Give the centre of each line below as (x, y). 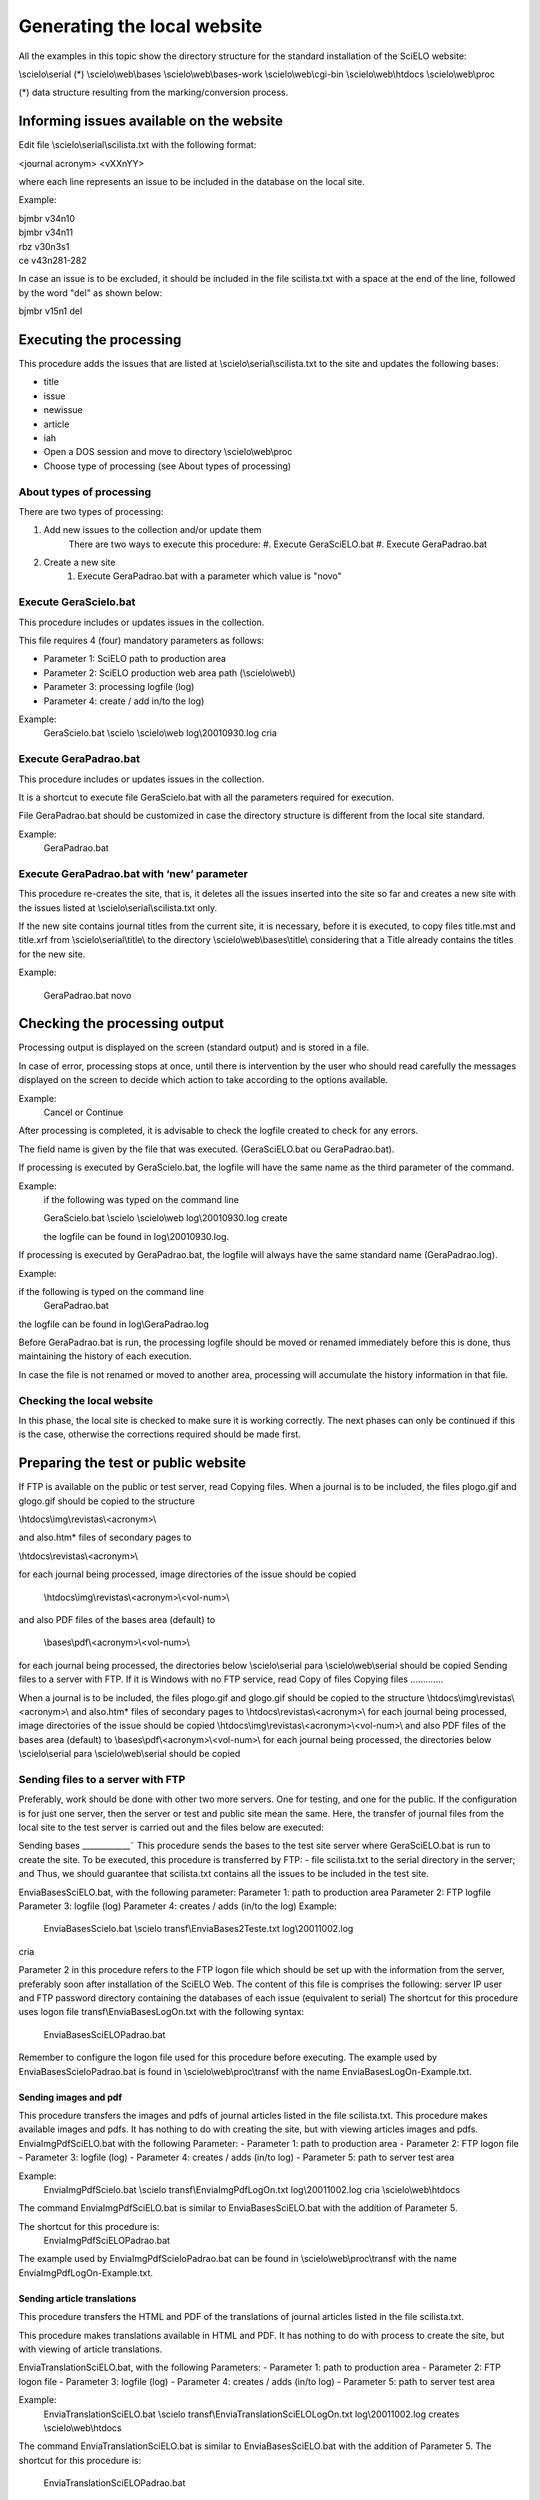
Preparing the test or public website (132, 1463)
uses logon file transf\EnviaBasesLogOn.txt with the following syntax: (161, 2012)
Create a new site (79, 562)
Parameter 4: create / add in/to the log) (124, 701)
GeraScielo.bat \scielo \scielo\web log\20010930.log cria (160, 733)
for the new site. (52, 954)
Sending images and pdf (70, 2097)
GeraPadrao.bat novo (87, 995)
